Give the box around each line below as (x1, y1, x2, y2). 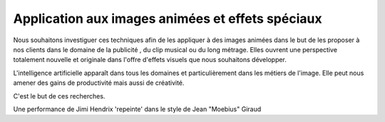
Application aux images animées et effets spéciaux (13, 11, 322, 26)
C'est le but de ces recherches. (13, 91, 106, 100)
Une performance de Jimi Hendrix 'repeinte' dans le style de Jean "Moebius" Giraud (13, 104, 262, 113)
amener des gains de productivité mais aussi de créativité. (13, 78, 185, 87)
